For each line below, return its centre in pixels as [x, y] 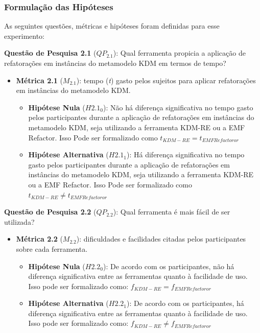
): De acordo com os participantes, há [185, 303]
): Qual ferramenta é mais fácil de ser [172, 212]
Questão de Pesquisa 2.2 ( [50, 212]
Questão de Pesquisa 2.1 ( [50, 53]
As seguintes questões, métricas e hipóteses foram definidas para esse [112, 26]
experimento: [24, 35]
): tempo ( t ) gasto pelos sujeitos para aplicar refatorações [166, 80]
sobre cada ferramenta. [52, 248]
